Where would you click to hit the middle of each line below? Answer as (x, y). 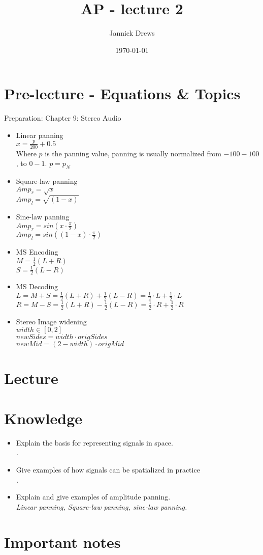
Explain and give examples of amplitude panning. (93, 497)
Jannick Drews (132, 33)
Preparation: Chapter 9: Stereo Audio (63, 118)
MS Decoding (37, 286)
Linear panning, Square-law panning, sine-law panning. (102, 506)
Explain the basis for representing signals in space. (94, 442)
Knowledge (43, 418)
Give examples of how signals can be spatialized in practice (108, 469)
